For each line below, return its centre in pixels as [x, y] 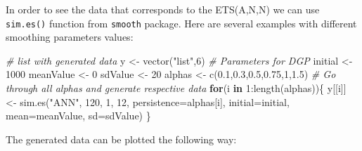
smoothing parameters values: [70, 37]
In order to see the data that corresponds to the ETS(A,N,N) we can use [163, 9]
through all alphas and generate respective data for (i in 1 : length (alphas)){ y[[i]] [176, 88]
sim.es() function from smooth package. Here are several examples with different [181, 23]
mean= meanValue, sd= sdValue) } [78, 116]
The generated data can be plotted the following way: [121, 139]
